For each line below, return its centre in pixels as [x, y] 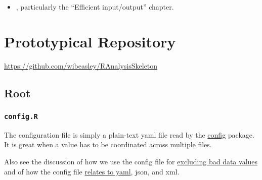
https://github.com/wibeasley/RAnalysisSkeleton [81, 65]
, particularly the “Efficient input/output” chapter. [95, 7]
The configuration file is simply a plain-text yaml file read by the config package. [129, 134]
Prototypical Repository [90, 41]
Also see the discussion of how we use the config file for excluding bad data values [131, 162]
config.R [21, 117]
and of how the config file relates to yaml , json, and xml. [92, 171]
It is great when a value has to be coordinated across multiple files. [108, 144]
